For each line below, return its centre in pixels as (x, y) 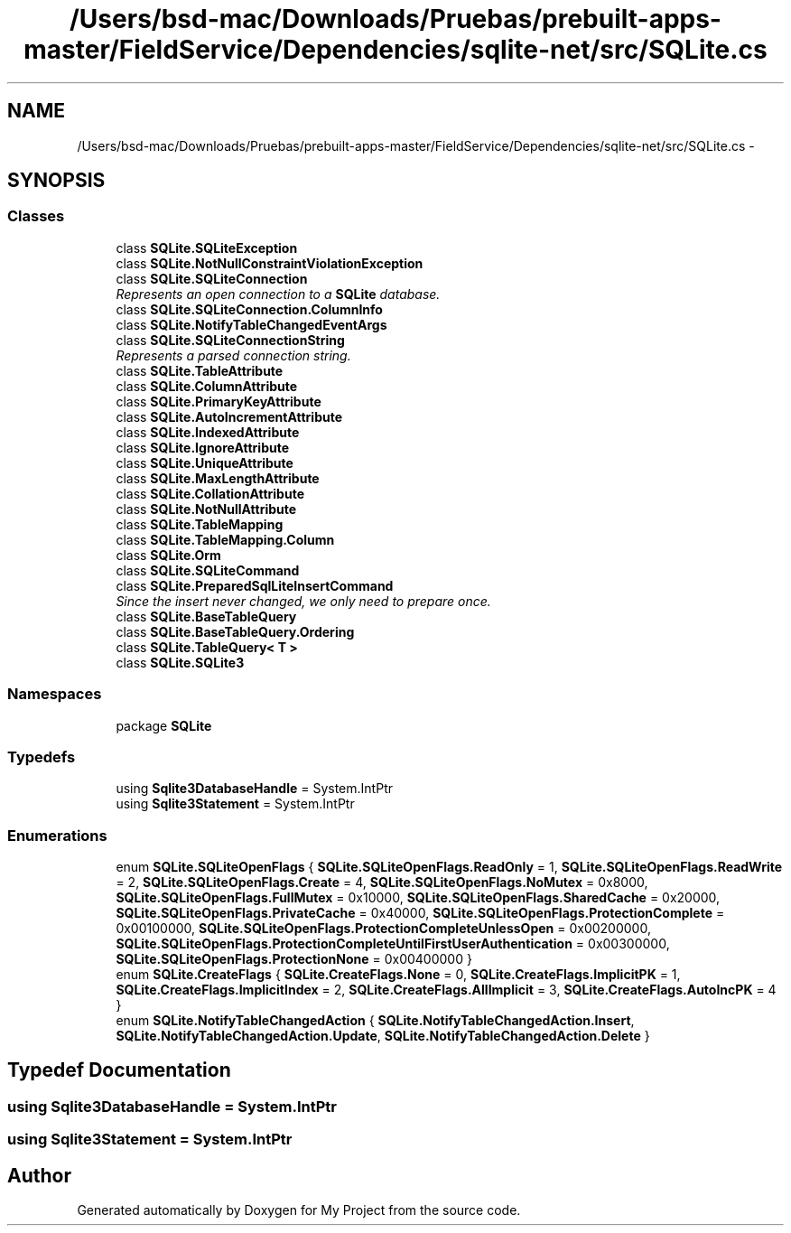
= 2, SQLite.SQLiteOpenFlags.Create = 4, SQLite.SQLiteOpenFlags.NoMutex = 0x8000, (382, 883)
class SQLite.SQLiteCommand (208, 570)
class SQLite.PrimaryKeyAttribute (219, 401)
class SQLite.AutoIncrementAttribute (229, 416)
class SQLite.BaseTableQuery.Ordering (235, 631)
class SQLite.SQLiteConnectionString (230, 340)
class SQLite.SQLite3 (180, 662)
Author (39, 1175)
